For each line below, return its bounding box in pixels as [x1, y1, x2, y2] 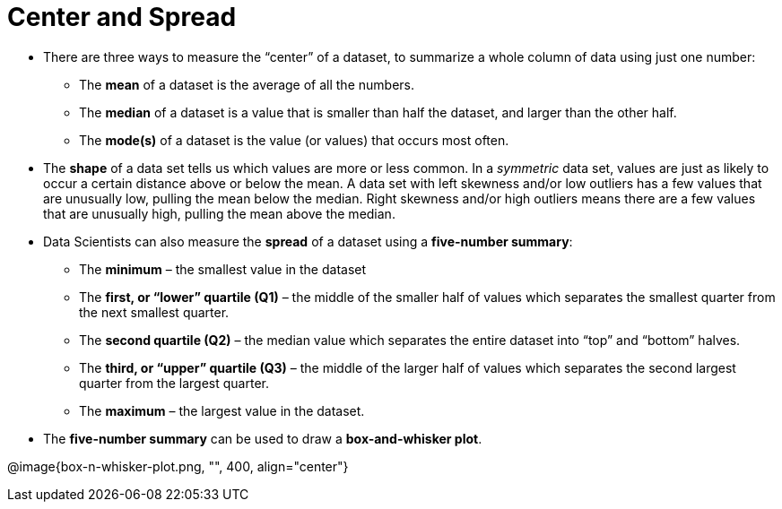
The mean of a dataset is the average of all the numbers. [79, 76, 414, 92]
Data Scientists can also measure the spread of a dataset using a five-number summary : [43, 233, 573, 249]
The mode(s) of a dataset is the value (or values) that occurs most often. [79, 132, 509, 148]
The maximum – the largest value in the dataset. [79, 402, 365, 418]
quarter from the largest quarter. [79, 375, 269, 391]
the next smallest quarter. [79, 304, 230, 320]
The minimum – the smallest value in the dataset [79, 261, 367, 277]
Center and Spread [7, 2, 237, 32]
